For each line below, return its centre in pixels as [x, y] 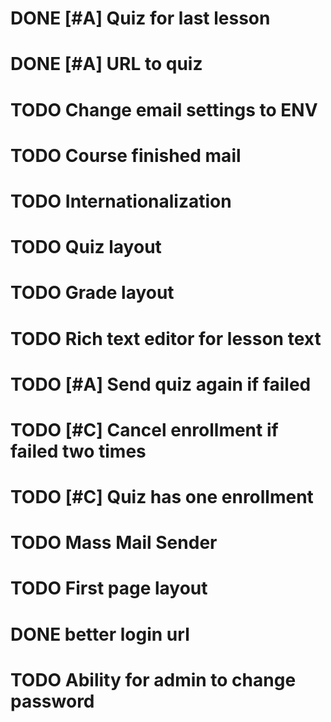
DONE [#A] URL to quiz [106, 64]
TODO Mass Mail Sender [114, 543]
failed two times [78, 451]
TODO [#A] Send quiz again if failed [161, 384]
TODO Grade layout [92, 293]
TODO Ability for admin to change [153, 679]
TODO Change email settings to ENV [164, 109]
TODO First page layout [109, 588]
